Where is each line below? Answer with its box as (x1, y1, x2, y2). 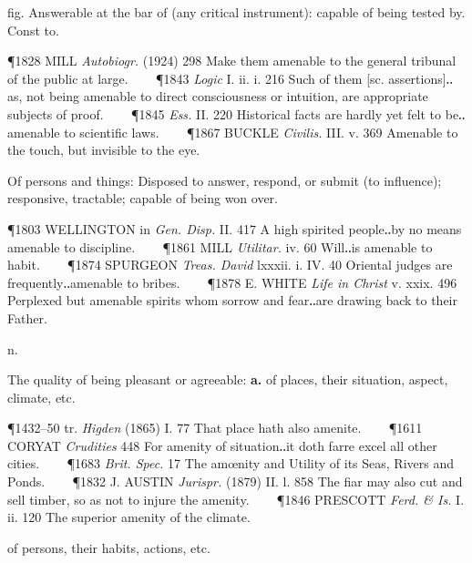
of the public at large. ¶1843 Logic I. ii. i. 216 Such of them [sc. (7, 68, 385, 87)
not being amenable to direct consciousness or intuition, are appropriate (26, 87, 428, 106)
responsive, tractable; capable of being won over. (7, 189, 278, 208)
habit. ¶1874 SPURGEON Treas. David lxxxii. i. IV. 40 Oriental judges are (7, 255, 453, 274)
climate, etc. (7, 387, 76, 406)
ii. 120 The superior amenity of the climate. (7, 507, 251, 527)
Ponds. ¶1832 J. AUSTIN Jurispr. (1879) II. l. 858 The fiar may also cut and (7, 472, 463, 491)
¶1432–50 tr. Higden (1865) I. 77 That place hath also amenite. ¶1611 (7, 418, 423, 437)
